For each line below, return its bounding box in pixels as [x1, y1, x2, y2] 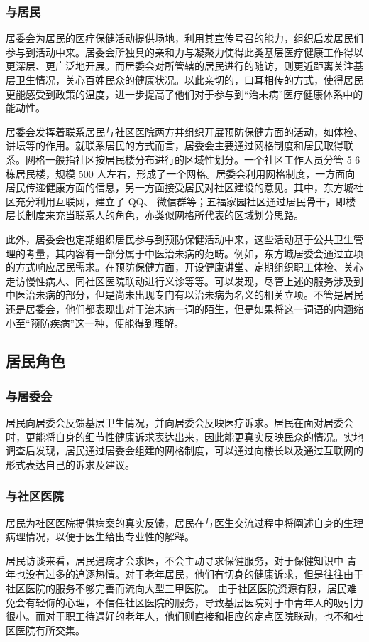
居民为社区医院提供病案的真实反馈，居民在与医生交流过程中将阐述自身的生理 [6, 515, 363, 530]
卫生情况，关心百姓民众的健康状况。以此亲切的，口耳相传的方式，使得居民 [15, 73, 363, 87]
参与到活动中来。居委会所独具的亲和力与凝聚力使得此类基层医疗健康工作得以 [6, 44, 363, 59]
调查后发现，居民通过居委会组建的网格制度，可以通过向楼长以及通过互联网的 [6, 443, 363, 458]
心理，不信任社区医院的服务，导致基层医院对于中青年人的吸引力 [65, 594, 363, 609]
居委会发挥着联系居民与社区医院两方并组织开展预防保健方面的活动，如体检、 [6, 124, 363, 139]
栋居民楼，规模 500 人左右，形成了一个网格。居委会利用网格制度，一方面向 [6, 166, 356, 181]
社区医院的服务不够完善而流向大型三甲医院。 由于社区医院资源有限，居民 [6, 581, 347, 596]
